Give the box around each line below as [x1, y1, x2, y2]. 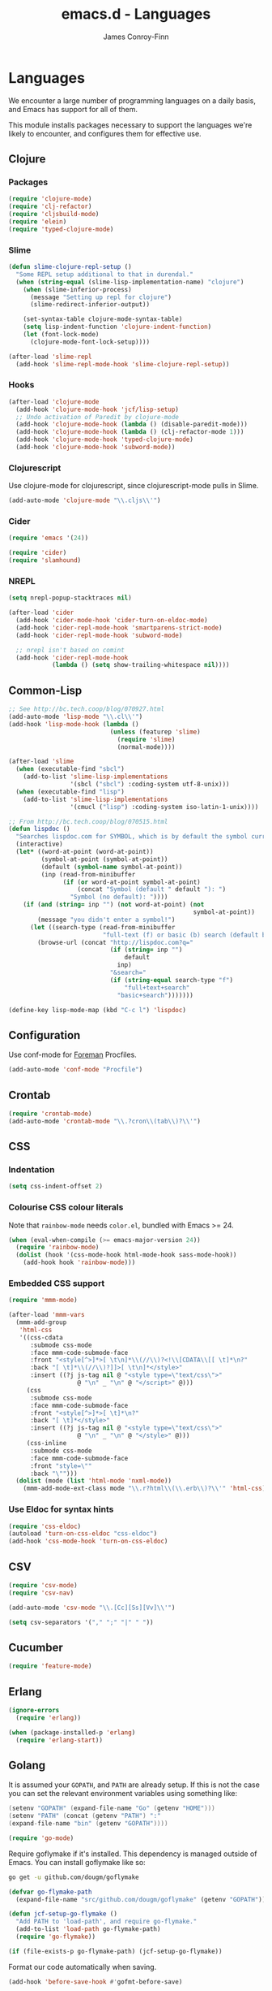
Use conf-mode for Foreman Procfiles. [8, 1050, 138, 1060]
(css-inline [26, 1439, 67, 1448]
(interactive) [15, 840, 63, 849]
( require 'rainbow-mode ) [15, 1244, 100, 1252]
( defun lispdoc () [8, 825, 70, 833]
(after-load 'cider [8, 608, 74, 617]
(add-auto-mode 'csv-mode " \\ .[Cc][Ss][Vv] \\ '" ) [8, 1604, 176, 1612]
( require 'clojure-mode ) [8, 195, 92, 203]
